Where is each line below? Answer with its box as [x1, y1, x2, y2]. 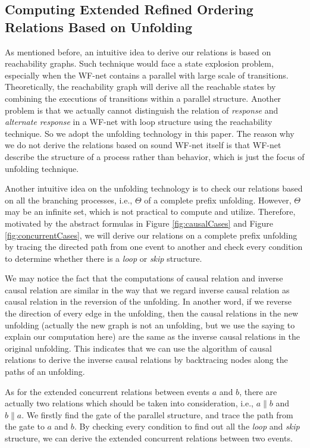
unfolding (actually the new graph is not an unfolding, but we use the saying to [5, 318, 295, 331]
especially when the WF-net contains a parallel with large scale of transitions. [5, 68, 289, 81]
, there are [239, 385, 277, 397]
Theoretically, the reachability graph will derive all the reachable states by [5, 80, 276, 93]
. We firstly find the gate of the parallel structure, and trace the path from [21, 408, 293, 421]
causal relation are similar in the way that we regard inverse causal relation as [5, 283, 290, 296]
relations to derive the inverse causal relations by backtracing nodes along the [5, 353, 288, 366]
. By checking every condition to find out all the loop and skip [74, 420, 300, 433]
